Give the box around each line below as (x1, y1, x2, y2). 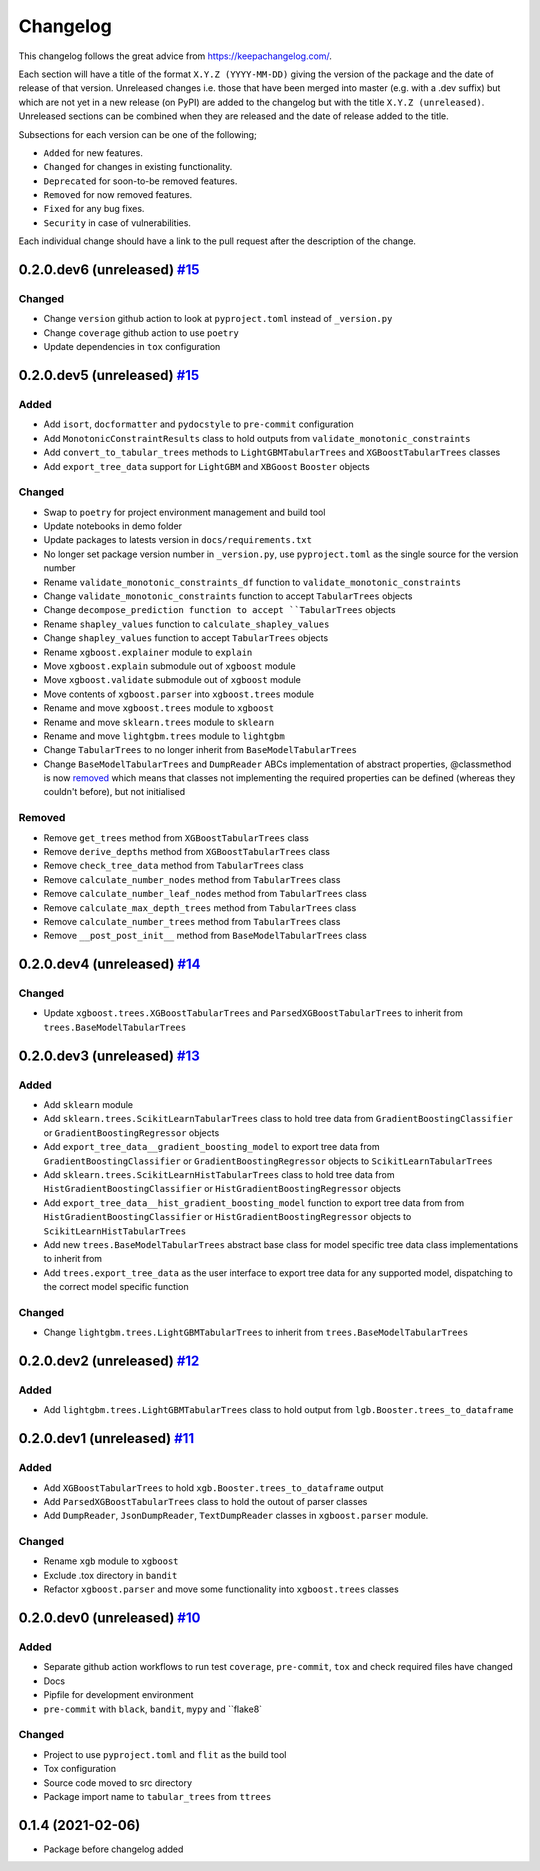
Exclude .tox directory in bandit (43, 1569, 178, 1581)
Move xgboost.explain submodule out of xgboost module (43, 660, 296, 672)
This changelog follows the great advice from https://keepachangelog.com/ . (18, 50, 332, 62)
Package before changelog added (43, 1843, 184, 1855)
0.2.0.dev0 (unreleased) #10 (18, 1610, 201, 1627)
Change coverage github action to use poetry (43, 326, 239, 339)
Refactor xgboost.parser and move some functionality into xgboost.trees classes (43, 1583, 399, 1595)
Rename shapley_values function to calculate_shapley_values (43, 618, 330, 630)
